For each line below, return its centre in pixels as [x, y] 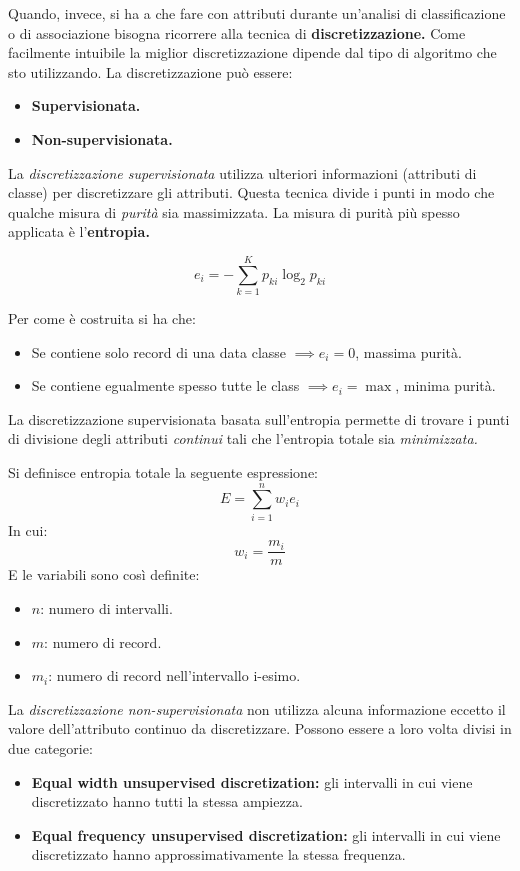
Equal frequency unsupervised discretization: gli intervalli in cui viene [266, 834]
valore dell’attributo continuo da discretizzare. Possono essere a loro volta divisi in [260, 728]
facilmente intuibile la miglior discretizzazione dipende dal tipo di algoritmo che [252, 52]
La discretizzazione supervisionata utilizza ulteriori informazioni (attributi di [242, 172]
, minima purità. [445, 385]
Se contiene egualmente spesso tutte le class [165, 385]
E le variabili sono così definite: [104, 574]
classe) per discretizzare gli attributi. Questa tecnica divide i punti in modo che [251, 192]
